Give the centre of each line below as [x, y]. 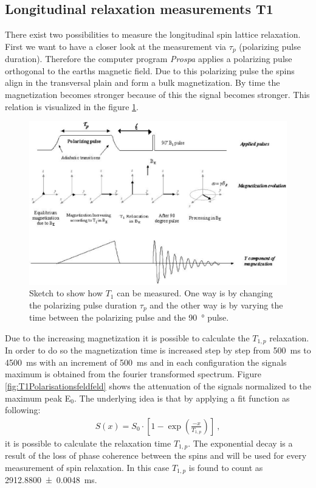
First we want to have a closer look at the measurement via [116, 46]
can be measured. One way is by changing [195, 293]
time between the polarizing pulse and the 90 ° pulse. [129, 317]
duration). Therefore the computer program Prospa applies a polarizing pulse [149, 59]
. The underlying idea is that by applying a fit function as [182, 398]
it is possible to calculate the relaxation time [88, 443]
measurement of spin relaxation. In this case [87, 467]
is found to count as [226, 467]
